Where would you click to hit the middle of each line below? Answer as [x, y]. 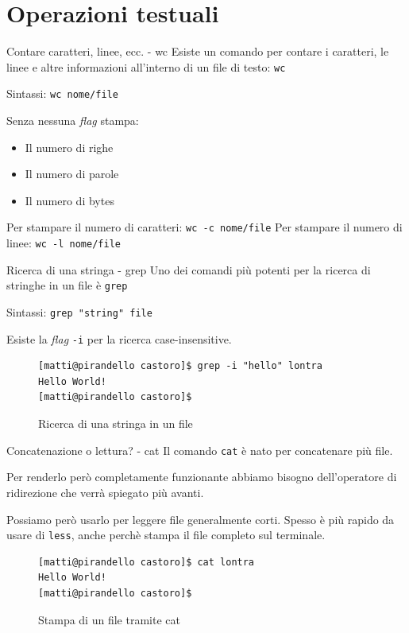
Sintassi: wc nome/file [62, 93]
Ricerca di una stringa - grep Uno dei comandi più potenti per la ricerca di [189, 269]
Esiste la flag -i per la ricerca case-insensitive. [119, 338]
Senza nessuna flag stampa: [73, 120]
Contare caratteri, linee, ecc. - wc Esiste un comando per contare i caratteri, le [198, 51]
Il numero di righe [69, 147]
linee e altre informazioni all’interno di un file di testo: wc [146, 66]
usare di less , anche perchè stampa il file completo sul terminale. [166, 535]
